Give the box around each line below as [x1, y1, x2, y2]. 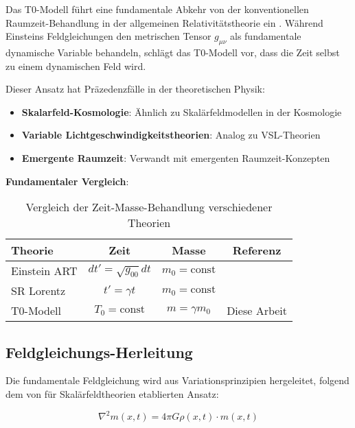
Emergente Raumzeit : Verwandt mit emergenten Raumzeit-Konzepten [21, 150, 330, 165]
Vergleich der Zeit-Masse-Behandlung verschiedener [25, 199, 273, 215]
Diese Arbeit [227, 302, 288, 319]
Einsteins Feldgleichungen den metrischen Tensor [5, 29, 211, 43]
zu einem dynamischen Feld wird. [5, 58, 146, 73]
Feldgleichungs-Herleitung [5, 341, 193, 362]
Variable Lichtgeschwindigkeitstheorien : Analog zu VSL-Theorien [21, 128, 321, 142]
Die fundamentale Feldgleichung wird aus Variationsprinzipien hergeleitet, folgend [5, 373, 350, 388]
